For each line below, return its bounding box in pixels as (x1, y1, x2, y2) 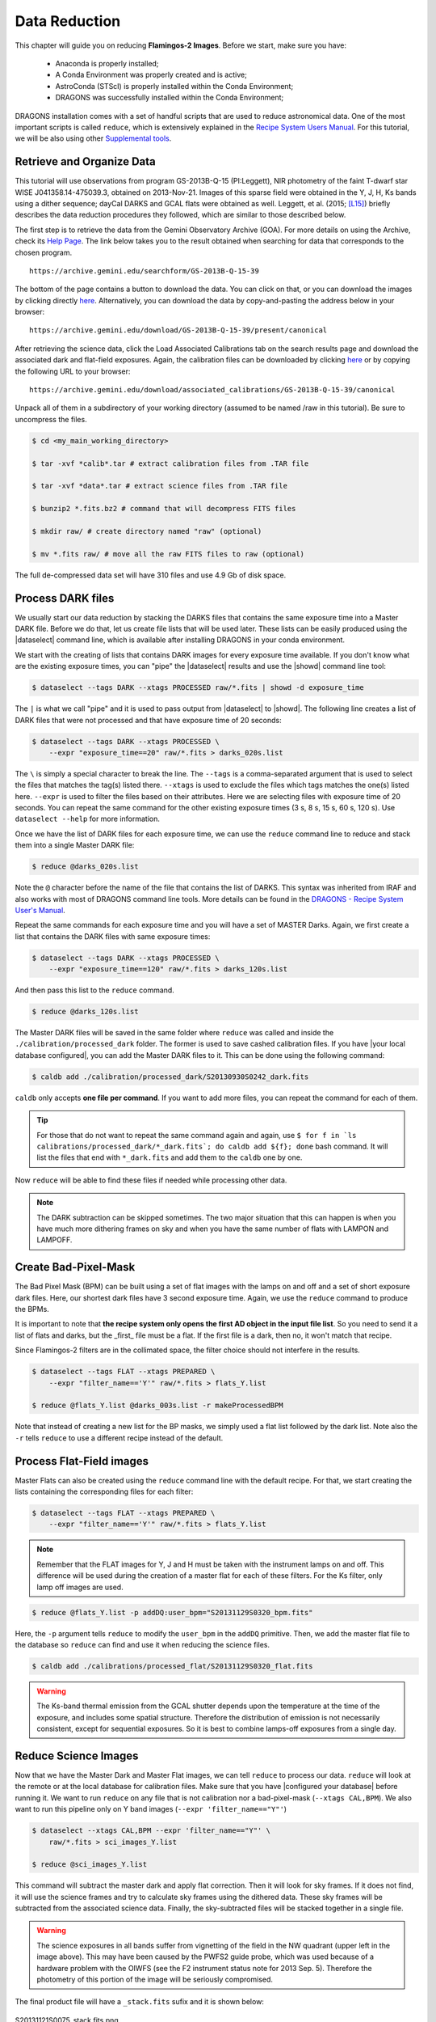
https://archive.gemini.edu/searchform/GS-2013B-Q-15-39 (29, 266, 260, 275)
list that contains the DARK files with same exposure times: (15, 931, 211, 941)
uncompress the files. (15, 414, 88, 424)
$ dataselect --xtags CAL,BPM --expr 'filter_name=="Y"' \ (31, 1826, 270, 1835)
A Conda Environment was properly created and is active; (55, 70, 248, 80)
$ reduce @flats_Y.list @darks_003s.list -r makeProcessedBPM (31, 1401, 283, 1411)
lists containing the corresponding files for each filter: (15, 1487, 194, 1496)
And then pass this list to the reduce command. (15, 985, 175, 995)
